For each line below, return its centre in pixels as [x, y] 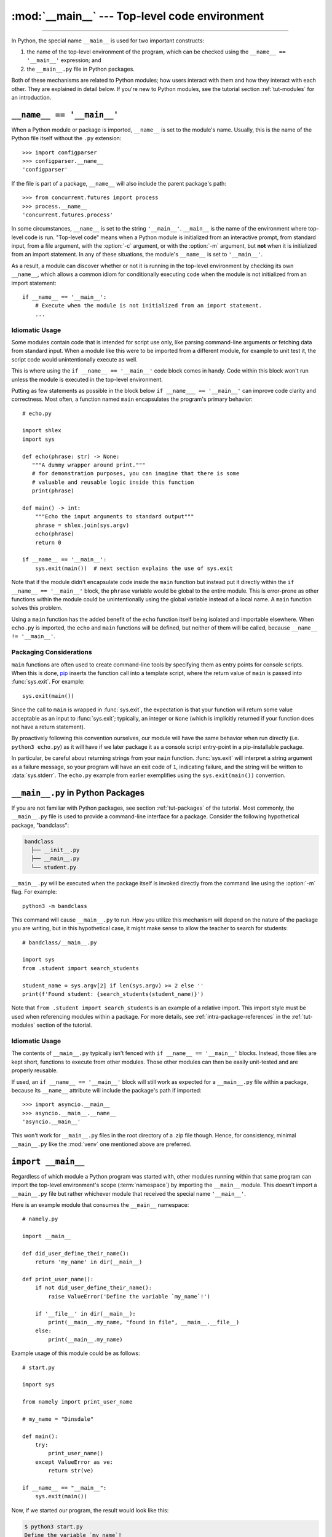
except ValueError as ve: [74, 1462]
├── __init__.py [55, 850]
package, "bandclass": [40, 825]
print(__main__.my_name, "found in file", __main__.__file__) [144, 1322]
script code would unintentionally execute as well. [74, 359]
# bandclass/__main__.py [60, 942]
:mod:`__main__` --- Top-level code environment [138, 16]
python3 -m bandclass [55, 906]
